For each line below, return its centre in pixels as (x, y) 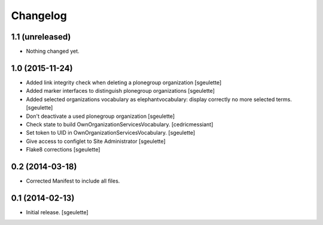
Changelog (39, 16)
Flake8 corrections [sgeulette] (63, 150)
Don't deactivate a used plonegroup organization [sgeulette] (100, 116)
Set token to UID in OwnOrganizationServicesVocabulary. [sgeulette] (111, 133)
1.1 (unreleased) (41, 37)
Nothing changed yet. (53, 51)
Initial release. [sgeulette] (57, 212)
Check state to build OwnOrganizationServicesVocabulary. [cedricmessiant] (120, 124)
